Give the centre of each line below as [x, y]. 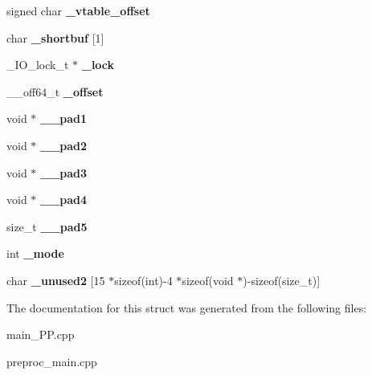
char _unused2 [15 [56, 280]
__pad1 [64, 118]
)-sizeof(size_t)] [282, 280]
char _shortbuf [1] [55, 37]
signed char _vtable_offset [78, 10]
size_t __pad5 [47, 226]
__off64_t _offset [55, 91]
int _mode [35, 253]
